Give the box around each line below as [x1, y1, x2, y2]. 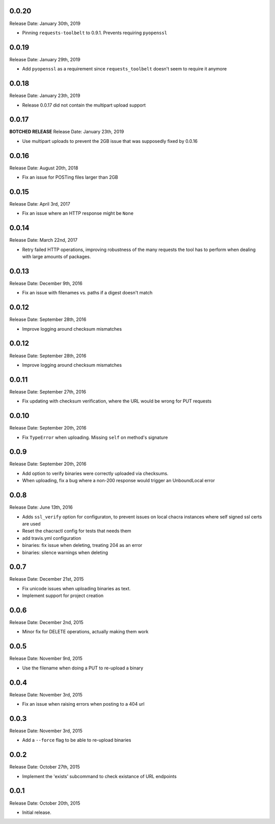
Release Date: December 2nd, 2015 [9, 619, 84, 626]
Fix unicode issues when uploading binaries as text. [22, 585, 131, 591]
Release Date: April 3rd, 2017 [9, 201, 71, 207]
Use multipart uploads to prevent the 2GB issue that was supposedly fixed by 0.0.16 [22, 138, 198, 144]
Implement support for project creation [22, 592, 104, 599]
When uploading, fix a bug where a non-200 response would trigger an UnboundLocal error [22, 478, 215, 484]
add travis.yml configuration [22, 535, 81, 541]
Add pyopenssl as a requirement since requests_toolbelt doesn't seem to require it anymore [22, 66, 227, 72]
